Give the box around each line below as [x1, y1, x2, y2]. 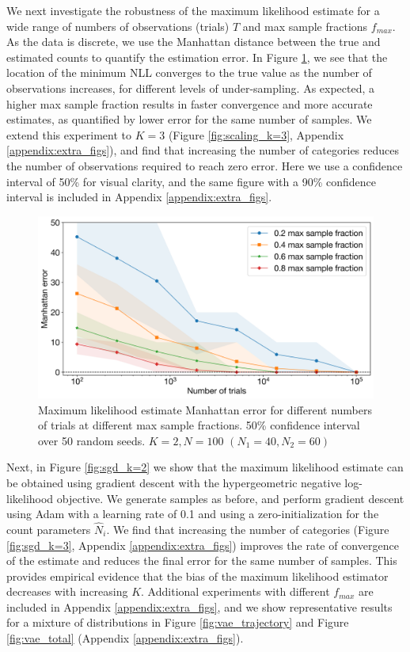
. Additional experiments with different [141, 583, 330, 600]
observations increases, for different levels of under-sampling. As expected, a [6, 79, 375, 96]
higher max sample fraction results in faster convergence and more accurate [6, 95, 373, 112]
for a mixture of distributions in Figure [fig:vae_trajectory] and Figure [6, 614, 349, 631]
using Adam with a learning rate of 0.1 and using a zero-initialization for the [6, 505, 379, 522]
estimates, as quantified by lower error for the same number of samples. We [6, 111, 372, 128]
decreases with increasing [6, 583, 128, 600]
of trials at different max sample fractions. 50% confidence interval [38, 417, 360, 433]
